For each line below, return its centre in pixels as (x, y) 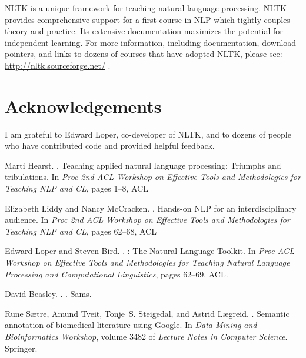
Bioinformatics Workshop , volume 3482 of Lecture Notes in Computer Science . (146, 336)
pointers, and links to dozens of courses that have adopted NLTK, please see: (144, 54)
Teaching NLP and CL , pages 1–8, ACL (76, 188)
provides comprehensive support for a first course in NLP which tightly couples (147, 19)
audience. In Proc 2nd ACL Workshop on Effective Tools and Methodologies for (147, 220)
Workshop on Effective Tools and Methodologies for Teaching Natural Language (147, 262)
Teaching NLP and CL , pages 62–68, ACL (81, 231)
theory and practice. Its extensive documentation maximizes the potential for (144, 31)
